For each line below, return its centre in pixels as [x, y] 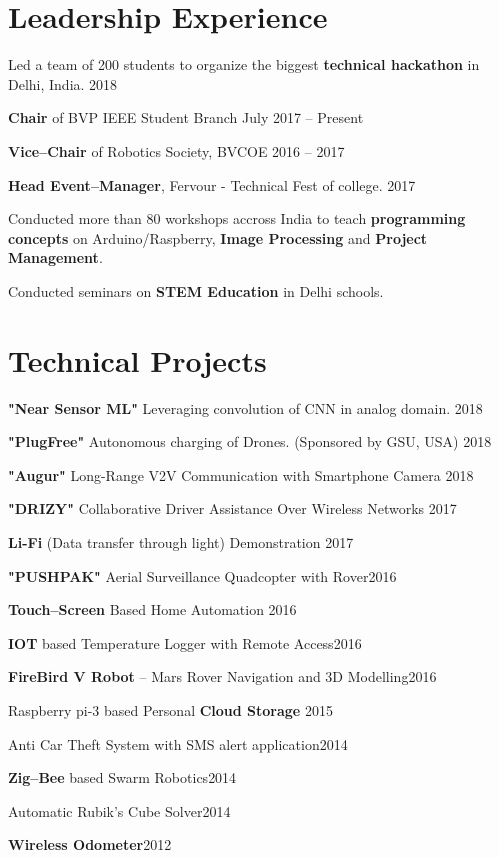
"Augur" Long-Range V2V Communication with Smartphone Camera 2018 [241, 474]
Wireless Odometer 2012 [90, 844]
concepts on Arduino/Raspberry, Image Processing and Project [218, 237]
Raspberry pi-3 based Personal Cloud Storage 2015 [170, 709]
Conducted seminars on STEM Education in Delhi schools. [196, 290]
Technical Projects [137, 359]
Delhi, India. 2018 [63, 83]
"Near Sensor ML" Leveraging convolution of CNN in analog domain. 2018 [245, 407]
